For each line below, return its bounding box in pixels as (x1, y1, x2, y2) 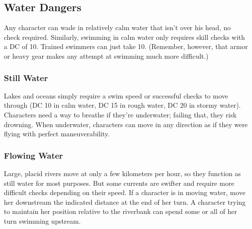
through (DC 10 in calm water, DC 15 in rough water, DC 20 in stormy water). (4, 100, 241, 110)
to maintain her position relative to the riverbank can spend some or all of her (4, 206, 237, 216)
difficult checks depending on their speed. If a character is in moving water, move (4, 187, 246, 197)
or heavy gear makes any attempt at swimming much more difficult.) (4, 50, 209, 61)
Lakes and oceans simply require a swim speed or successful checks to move (4, 90, 228, 100)
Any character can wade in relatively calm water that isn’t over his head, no (4, 22, 231, 33)
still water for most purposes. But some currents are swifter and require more (4, 178, 235, 188)
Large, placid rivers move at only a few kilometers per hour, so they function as (4, 168, 241, 178)
